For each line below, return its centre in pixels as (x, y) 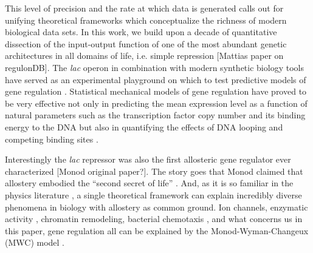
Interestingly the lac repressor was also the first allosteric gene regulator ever (148, 159)
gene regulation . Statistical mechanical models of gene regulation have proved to (156, 91)
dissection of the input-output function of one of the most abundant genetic (146, 43)
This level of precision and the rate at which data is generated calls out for (144, 8)
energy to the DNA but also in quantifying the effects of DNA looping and (144, 126)
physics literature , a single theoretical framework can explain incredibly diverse (153, 194)
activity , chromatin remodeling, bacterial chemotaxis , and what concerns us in (154, 219)
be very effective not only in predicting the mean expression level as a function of (156, 103)
